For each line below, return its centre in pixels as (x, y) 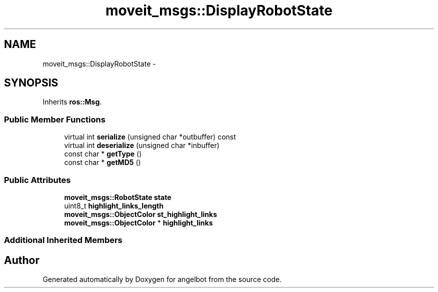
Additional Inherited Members (63, 240)
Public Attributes (37, 180)
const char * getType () (103, 154)
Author (22, 260)
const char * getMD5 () (102, 162)
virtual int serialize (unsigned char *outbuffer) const (150, 137)
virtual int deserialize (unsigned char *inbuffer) (142, 145)
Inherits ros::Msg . (72, 102)
